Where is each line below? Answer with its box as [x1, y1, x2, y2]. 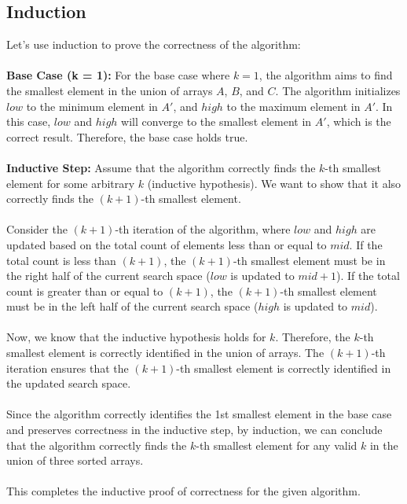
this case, [6, 113, 51, 130]
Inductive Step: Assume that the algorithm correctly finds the [6, 159, 316, 175]
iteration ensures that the [6, 359, 129, 376]
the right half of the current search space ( [6, 267, 211, 284]
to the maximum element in [226, 97, 361, 114]
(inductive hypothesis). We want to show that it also [147, 175, 401, 191]
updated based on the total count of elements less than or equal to [6, 236, 327, 252]
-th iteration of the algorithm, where [115, 221, 291, 237]
